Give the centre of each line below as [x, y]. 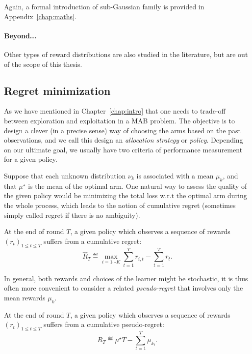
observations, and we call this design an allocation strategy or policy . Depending [124, 140]
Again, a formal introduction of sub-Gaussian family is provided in [104, 6]
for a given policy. [31, 159]
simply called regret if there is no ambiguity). [72, 215]
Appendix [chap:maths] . [40, 16]
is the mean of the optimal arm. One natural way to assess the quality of [138, 186]
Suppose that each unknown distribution [65, 175]
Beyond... [20, 35]
